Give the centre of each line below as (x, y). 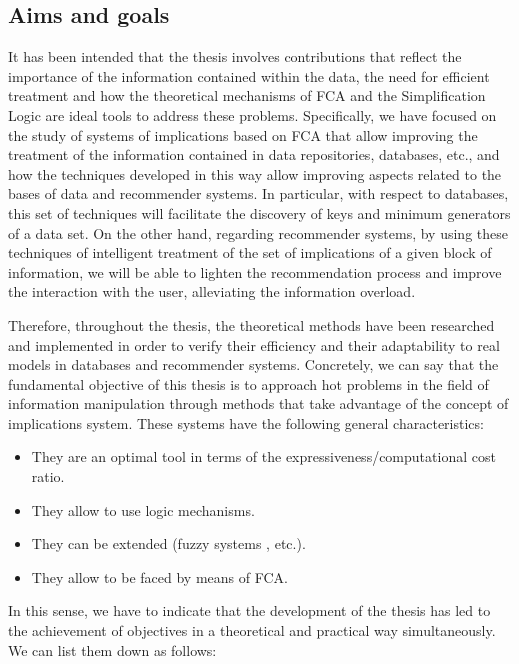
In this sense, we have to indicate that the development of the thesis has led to (249, 610)
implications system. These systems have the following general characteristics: (246, 422)
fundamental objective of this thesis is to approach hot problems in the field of (248, 383)
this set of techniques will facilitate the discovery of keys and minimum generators (259, 212)
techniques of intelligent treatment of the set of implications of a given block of (250, 252)
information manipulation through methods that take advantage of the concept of (258, 403)
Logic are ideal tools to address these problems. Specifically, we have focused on (252, 114)
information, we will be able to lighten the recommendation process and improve (255, 271)
